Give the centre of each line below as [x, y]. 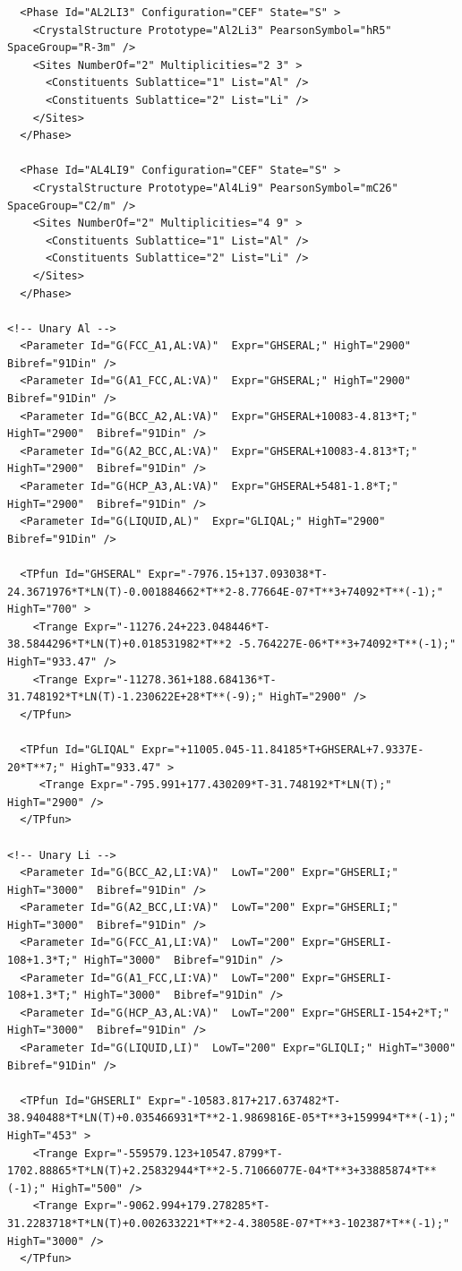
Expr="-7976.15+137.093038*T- [238, 574]
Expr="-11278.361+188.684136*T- [180, 679]
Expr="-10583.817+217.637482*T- [244, 1100]
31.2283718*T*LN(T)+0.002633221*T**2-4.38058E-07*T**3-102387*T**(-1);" [228, 1223]
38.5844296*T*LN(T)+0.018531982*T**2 [120, 644]
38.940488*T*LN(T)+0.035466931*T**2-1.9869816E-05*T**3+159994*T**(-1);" [232, 1118]
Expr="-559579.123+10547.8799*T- [183, 1153]
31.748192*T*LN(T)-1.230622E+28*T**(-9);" [136, 697]
